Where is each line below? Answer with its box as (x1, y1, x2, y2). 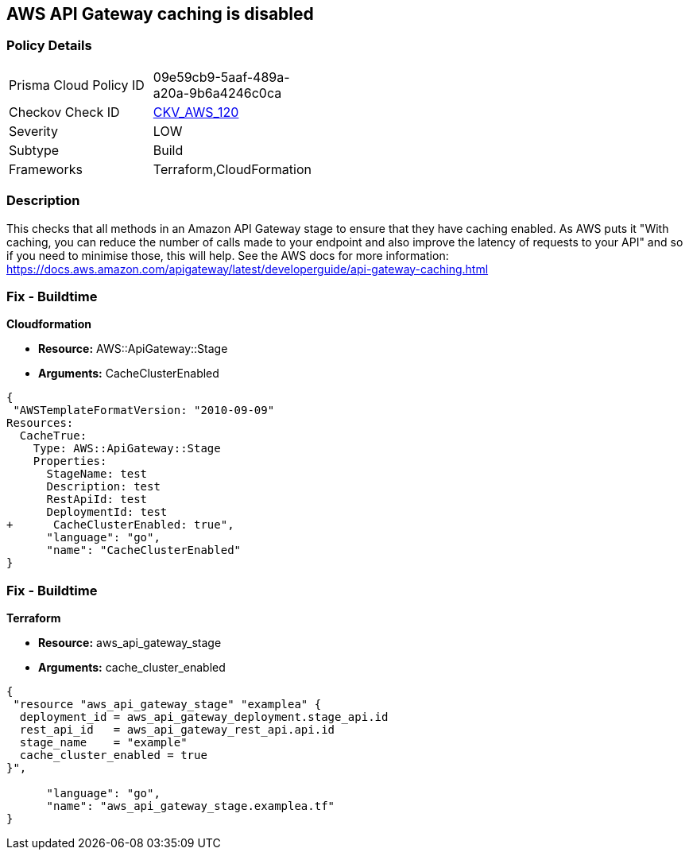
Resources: (6, 416, 74, 430)
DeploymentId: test (46, 505, 168, 519)
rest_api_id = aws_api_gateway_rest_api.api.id (19, 723, 335, 737)
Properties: (33, 455, 107, 468)
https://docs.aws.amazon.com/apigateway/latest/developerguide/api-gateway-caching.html (6, 261, 489, 276)
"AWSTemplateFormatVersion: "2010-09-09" (13, 404, 275, 417)
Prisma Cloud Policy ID (9, 76, 145, 93)
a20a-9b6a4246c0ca (153, 84, 282, 101)
